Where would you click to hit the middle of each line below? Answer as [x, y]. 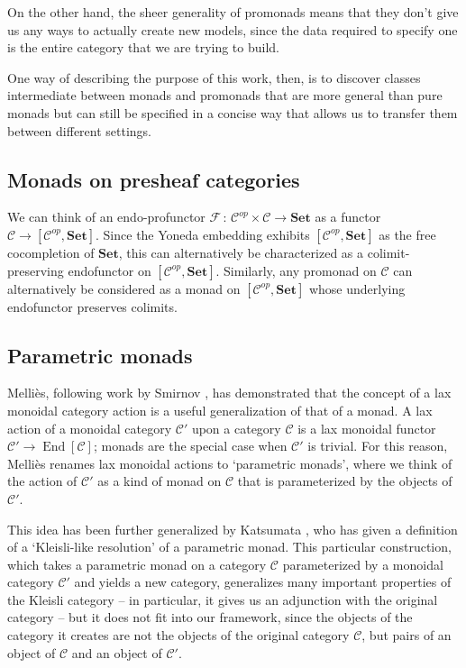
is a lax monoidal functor [367, 428]
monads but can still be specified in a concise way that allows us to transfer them [233, 112]
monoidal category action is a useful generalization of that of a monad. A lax [220, 410]
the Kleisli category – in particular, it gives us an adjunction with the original [223, 599]
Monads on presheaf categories [154, 179]
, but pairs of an [407, 635]
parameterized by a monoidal [363, 564]
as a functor [348, 217]
